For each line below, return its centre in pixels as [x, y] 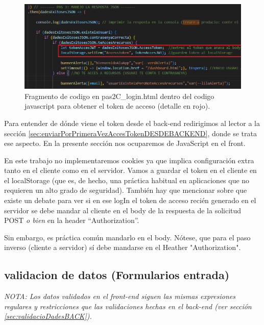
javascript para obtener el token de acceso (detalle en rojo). [117, 106]
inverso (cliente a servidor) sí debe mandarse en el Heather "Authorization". [123, 247]
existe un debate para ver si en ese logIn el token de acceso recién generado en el [130, 200]
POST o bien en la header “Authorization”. [72, 220]
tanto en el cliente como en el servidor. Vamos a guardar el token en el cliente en [130, 170]
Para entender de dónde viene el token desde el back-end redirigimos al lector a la [132, 123]
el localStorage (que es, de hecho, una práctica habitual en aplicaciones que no [127, 180]
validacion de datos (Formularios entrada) [117, 275]
